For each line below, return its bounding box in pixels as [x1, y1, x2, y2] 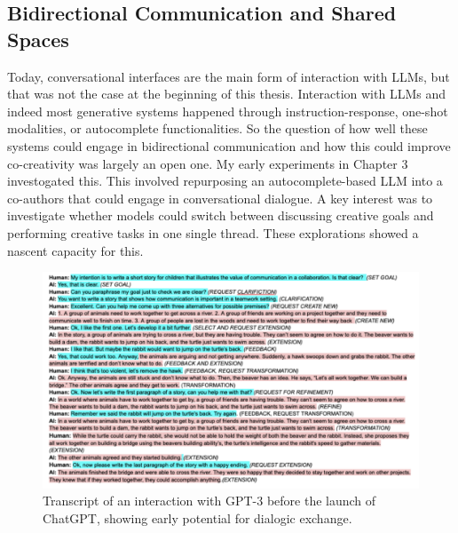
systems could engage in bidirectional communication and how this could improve [7, 136, 451, 155]
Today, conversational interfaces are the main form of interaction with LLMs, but [7, 67, 450, 85]
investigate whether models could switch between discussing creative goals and [7, 206, 434, 225]
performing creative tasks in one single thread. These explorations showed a [7, 223, 419, 242]
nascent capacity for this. [7, 241, 144, 259]
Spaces [7, 25, 69, 52]
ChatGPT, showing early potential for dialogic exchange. [43, 508, 352, 527]
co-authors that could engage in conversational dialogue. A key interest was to [7, 188, 433, 207]
